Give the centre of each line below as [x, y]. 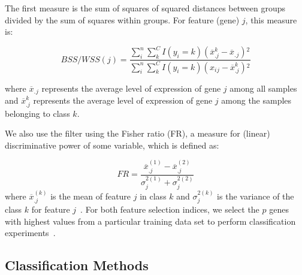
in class [153, 196]
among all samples [263, 88]
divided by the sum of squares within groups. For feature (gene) [122, 19]
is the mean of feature [91, 196]
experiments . [30, 233]
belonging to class [37, 113]
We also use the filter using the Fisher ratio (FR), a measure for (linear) [138, 133]
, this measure [271, 19]
